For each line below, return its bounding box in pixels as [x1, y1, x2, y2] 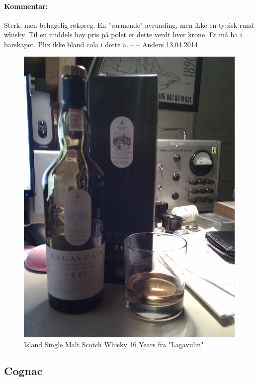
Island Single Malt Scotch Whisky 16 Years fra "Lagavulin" [24, 339, 204, 349]
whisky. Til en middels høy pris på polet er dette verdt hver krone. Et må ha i [4, 29, 242, 40]
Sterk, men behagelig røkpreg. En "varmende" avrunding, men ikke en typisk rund [4, 19, 254, 30]
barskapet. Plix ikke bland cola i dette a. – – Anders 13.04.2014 [4, 39, 198, 49]
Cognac [4, 363, 43, 379]
